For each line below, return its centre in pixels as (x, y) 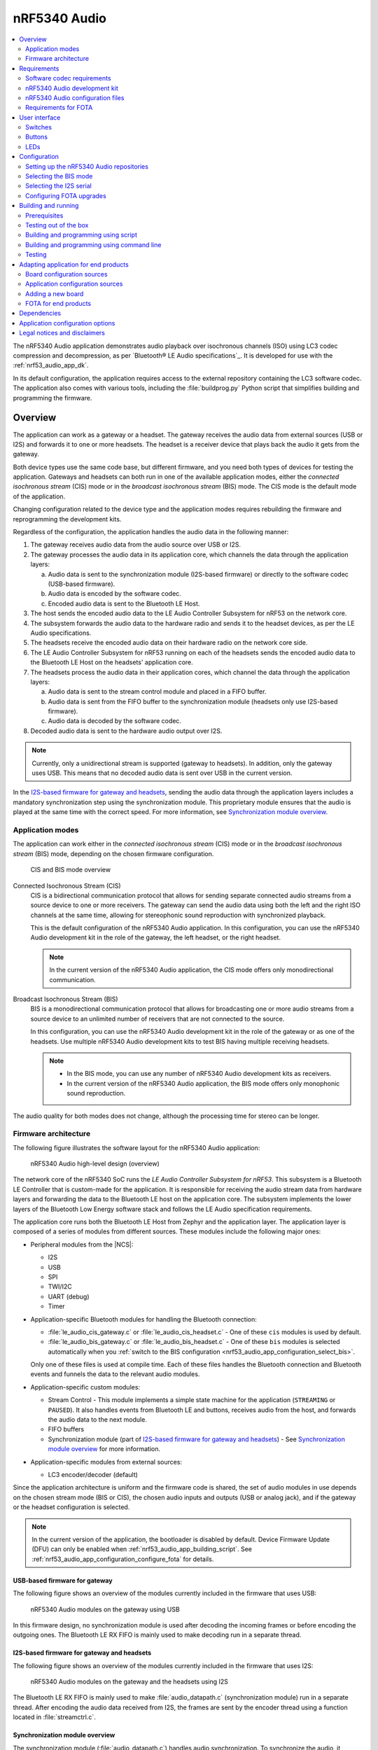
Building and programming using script (82, 235)
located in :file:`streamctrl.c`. (54, 1717)
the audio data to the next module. (97, 1420)
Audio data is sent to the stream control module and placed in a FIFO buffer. (157, 692)
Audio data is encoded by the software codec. (114, 594)
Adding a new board (55, 293)
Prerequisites (44, 215)
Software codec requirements (68, 78)
